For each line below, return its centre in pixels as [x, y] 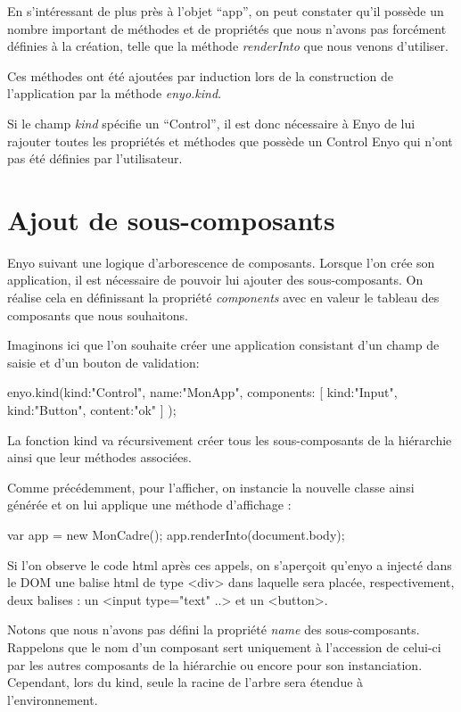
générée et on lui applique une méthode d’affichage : [149, 505]
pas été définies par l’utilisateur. [95, 158]
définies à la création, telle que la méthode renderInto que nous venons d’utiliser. [228, 46]
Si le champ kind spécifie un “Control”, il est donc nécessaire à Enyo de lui [211, 123]
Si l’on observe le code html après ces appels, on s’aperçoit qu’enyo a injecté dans [230, 564]
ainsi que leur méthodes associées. [99, 457]
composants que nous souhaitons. [98, 315]
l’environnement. [53, 699]
